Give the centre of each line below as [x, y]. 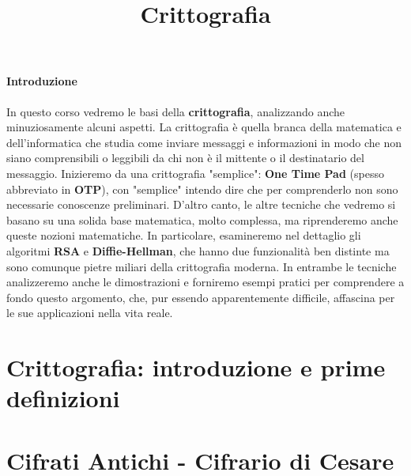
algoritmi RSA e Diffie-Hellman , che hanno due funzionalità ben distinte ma [198, 250]
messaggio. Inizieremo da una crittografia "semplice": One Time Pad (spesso [195, 173]
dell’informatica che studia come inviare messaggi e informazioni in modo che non [204, 142]
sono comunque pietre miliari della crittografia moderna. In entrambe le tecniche [202, 266]
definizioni [63, 398]
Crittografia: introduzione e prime [196, 367]
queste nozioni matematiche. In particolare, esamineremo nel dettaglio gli [184, 235]
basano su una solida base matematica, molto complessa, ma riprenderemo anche [202, 219]
